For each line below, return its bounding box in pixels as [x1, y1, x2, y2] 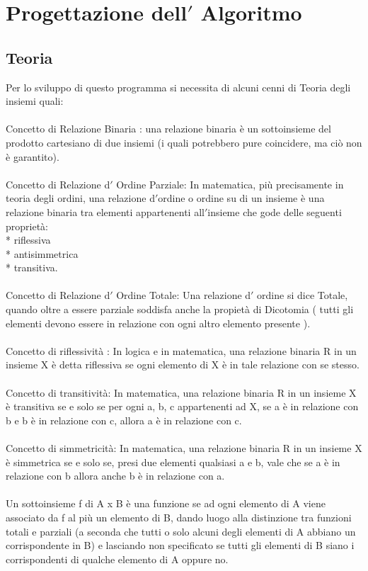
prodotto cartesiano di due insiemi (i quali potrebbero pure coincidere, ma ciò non [6, 135, 362, 149]
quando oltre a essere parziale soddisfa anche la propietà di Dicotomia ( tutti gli [6, 302, 354, 317]
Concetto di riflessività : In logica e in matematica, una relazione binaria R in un [6, 343, 357, 358]
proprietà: [6, 218, 48, 233]
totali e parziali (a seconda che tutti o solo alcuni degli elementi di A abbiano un [6, 524, 356, 538]
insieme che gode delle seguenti [207, 204, 342, 219]
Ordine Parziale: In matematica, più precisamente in [116, 176, 344, 191]
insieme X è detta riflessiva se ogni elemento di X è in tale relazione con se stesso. [6, 357, 360, 372]
